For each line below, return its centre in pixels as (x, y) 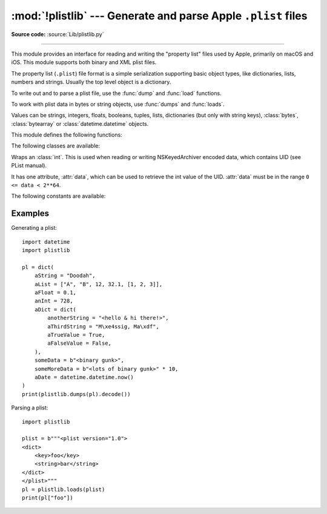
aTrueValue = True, (76, 335)
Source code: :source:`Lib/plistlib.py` (58, 34)
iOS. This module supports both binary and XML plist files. (84, 62)
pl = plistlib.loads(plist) (64, 489)
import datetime (46, 242)
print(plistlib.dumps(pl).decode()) (76, 394)
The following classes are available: (55, 146)
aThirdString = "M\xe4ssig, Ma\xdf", (104, 326)
